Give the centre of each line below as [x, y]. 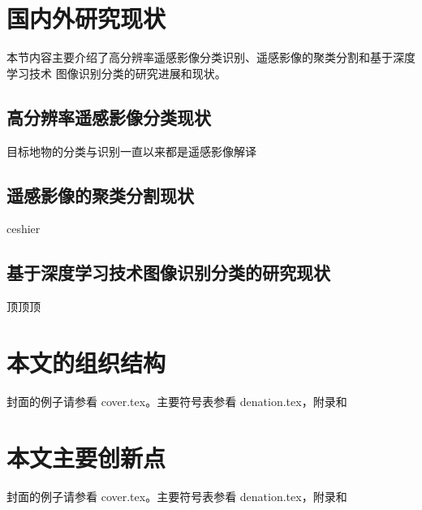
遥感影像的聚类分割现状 [100, 194]
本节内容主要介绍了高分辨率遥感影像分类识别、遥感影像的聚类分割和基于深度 [211, 57]
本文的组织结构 [86, 362]
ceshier [24, 229]
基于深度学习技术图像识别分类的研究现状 [168, 272]
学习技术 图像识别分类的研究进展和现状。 [116, 73]
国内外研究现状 [86, 18]
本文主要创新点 [86, 457]
